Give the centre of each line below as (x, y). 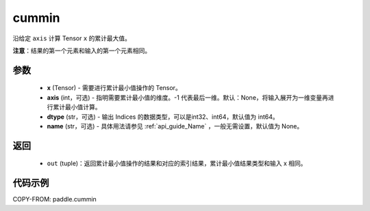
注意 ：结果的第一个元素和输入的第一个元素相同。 (82, 51)
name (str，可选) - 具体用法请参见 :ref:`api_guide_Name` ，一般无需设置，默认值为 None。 (175, 126)
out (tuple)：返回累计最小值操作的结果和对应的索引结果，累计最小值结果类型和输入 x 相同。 (177, 163)
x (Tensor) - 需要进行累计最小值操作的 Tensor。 (114, 88)
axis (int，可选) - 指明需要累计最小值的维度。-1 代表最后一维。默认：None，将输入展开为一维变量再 (188, 97)
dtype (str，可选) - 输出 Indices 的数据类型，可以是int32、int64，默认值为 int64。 (163, 117)
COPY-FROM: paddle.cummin (55, 199)
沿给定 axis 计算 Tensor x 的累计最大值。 (72, 38)
